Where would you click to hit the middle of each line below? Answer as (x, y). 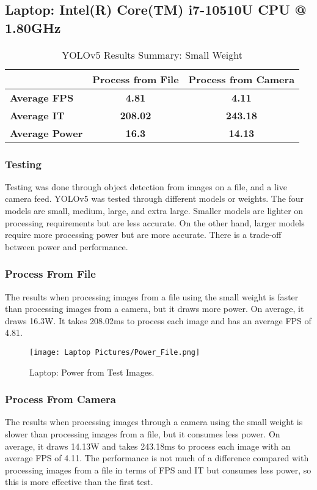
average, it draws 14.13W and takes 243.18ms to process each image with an (148, 446)
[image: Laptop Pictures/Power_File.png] (115, 352)
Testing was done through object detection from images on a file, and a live (146, 186)
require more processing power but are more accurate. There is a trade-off (143, 235)
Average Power (46, 133)
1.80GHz (33, 27)
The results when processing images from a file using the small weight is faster (152, 296)
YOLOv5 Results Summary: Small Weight (152, 54)
